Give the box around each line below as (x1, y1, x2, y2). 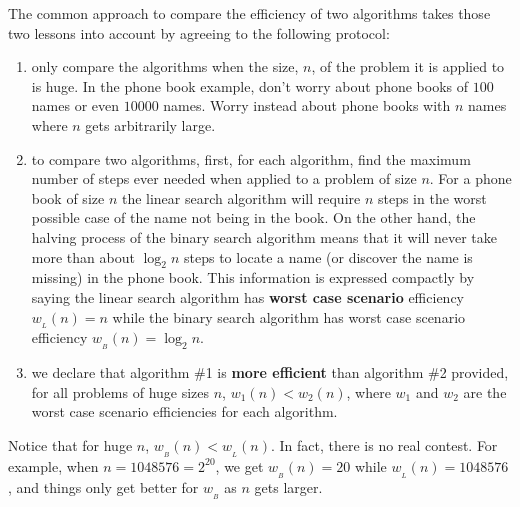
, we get (215, 455, 264, 476)
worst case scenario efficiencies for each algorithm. (31, 401, 338, 422)
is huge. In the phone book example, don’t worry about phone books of (31, 75, 469, 96)
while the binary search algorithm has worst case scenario (112, 306, 466, 327)
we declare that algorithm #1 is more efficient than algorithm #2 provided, (31, 362, 509, 383)
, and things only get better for (8, 476, 199, 497)
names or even (31, 95, 120, 116)
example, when (8, 455, 99, 476)
